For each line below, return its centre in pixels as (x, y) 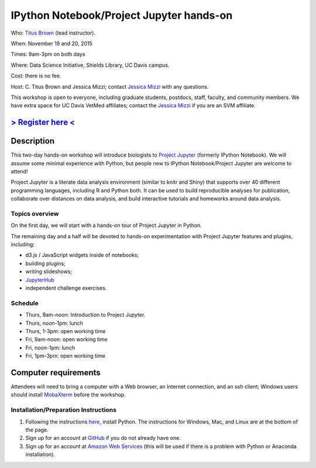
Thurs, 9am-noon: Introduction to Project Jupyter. (85, 315)
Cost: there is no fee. (36, 76)
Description (33, 141)
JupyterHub (40, 280)
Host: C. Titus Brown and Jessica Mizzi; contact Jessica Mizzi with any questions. (110, 87)
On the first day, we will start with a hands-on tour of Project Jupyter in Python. (106, 225)
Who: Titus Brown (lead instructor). (53, 33)
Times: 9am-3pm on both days (48, 54)
